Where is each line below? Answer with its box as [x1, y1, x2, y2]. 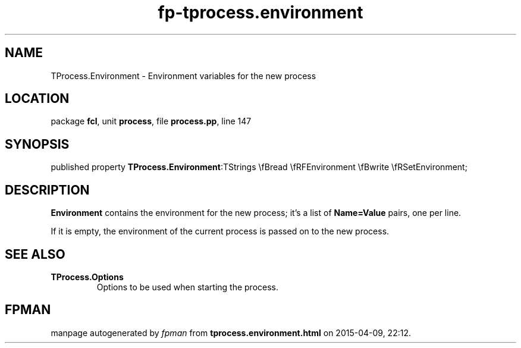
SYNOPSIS [5, 136, 70, 152]
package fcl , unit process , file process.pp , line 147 [51, 116, 252, 127]
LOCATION [5, 91, 70, 106]
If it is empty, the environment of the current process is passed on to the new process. [51, 226, 390, 237]
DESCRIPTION [5, 182, 90, 197]
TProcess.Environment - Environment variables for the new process [51, 70, 316, 81]
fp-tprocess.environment [158, 2, 363, 23]
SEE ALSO [5, 246, 65, 262]
